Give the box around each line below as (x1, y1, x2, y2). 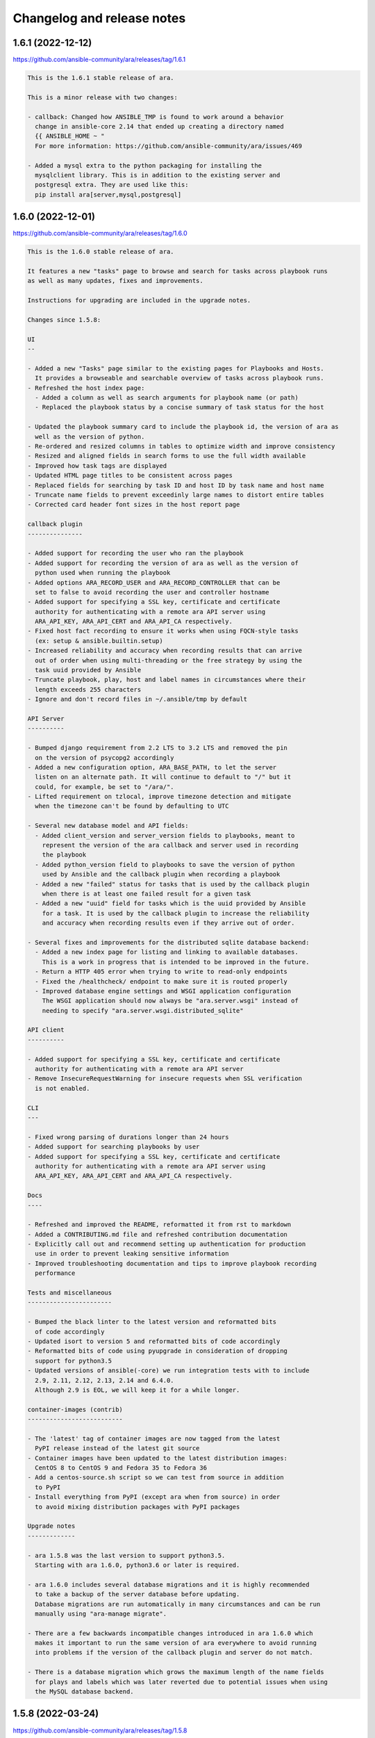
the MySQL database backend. (35, 1688, 135, 1696)
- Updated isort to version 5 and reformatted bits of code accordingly (27, 1337, 281, 1345)
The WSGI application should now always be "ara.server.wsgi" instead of (42, 997, 299, 1005)
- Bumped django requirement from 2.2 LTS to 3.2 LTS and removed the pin (27, 744, 288, 752)
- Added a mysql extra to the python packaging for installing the (27, 161, 262, 170)
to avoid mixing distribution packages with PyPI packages (35, 1502, 240, 1511)
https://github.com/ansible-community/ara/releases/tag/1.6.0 (12, 229, 187, 238)
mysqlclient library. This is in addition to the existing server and (35, 171, 281, 179)
